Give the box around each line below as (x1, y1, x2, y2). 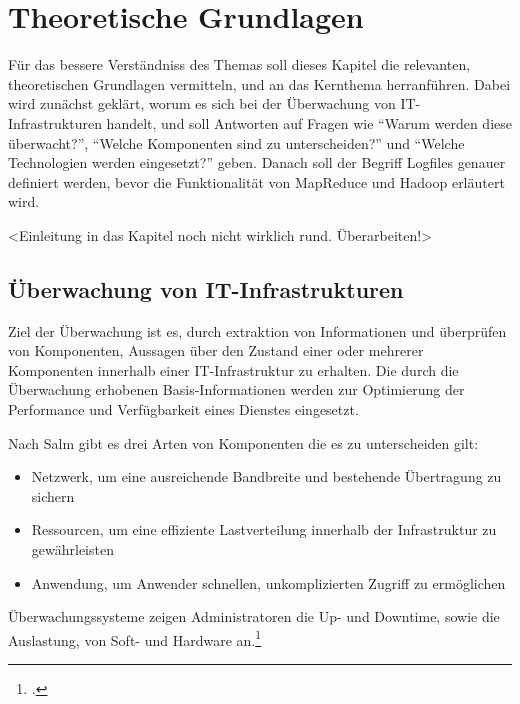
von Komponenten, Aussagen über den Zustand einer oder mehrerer (8, 340, 424, 361)
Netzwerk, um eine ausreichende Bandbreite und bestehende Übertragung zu (31, 466, 502, 487)
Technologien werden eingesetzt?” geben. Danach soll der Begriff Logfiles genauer (8, 152, 506, 173)
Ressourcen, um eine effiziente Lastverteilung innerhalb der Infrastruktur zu (31, 519, 497, 540)
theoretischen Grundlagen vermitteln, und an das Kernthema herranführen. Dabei (8, 73, 511, 94)
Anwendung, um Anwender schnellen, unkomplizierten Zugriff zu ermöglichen (31, 572, 506, 593)
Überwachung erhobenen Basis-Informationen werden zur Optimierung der (8, 379, 465, 400)
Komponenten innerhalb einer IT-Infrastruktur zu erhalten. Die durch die (8, 359, 459, 380)
